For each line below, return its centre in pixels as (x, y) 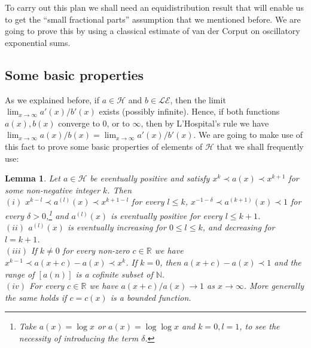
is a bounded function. (151, 297)
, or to (118, 123)
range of (20, 274)
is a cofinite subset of (114, 274)
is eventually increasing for (117, 227)
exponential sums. (38, 42)
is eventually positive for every (167, 215)
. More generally (274, 286)
